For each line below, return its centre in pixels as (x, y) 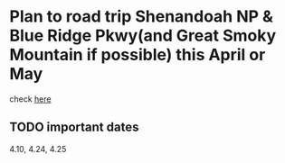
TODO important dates (74, 127)
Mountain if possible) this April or (138, 55)
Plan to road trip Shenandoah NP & (142, 17)
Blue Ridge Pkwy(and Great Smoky (143, 36)
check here (30, 99)
